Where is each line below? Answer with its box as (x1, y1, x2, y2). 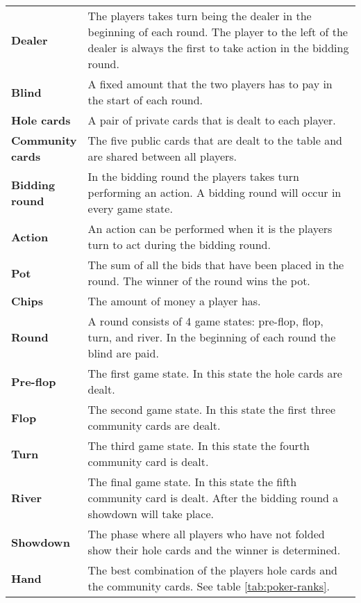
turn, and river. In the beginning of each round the (87, 329, 336, 345)
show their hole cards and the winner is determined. (87, 542, 341, 558)
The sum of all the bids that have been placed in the (87, 257, 344, 273)
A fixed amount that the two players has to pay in (87, 76, 333, 92)
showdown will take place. (87, 506, 214, 522)
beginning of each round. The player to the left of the (87, 24, 348, 40)
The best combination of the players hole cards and (87, 562, 338, 578)
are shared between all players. (87, 148, 237, 164)
